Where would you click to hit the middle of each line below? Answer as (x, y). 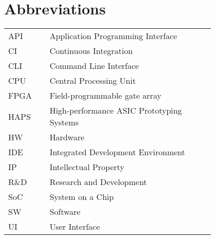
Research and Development (98, 182)
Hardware (67, 137)
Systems (64, 122)
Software (65, 212)
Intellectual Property (87, 167)
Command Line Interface (94, 66)
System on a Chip (82, 197)
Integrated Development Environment (117, 152)
